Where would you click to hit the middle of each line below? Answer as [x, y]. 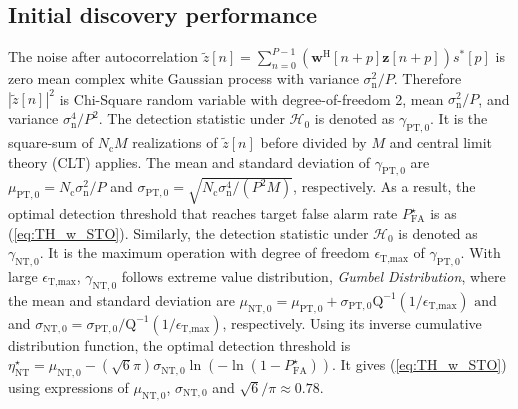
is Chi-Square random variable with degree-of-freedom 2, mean [251, 98]
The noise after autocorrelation [103, 56]
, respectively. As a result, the [384, 186]
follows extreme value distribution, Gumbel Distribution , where [313, 276]
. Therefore [427, 78]
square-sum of [50, 142]
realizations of [175, 142]
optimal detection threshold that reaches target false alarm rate [203, 213]
